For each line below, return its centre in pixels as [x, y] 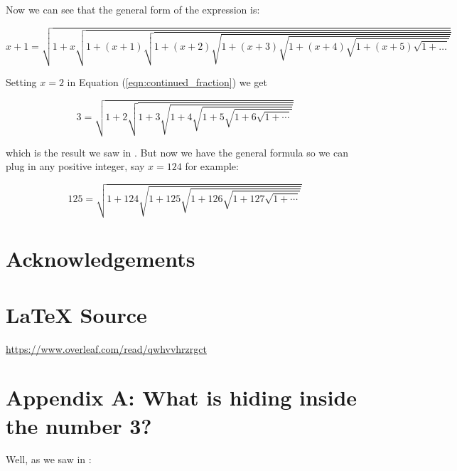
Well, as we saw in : [49, 459]
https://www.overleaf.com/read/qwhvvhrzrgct [106, 348]
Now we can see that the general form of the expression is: [133, 9]
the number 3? [79, 425]
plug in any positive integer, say [75, 166]
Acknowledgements [101, 259]
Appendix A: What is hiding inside [182, 397]
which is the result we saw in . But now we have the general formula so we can [177, 152]
